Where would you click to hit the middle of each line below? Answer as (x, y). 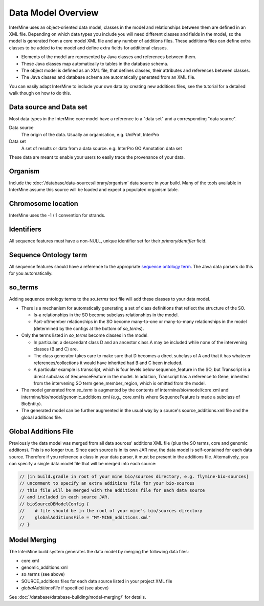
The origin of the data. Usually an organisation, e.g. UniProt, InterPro (90, 134)
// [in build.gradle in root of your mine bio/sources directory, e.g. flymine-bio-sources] (134, 476)
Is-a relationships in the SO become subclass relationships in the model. (106, 315)
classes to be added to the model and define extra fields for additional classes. (88, 48)
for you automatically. (31, 273)
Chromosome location (44, 204)
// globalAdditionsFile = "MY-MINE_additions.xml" (85, 518)
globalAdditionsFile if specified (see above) (65, 588)
